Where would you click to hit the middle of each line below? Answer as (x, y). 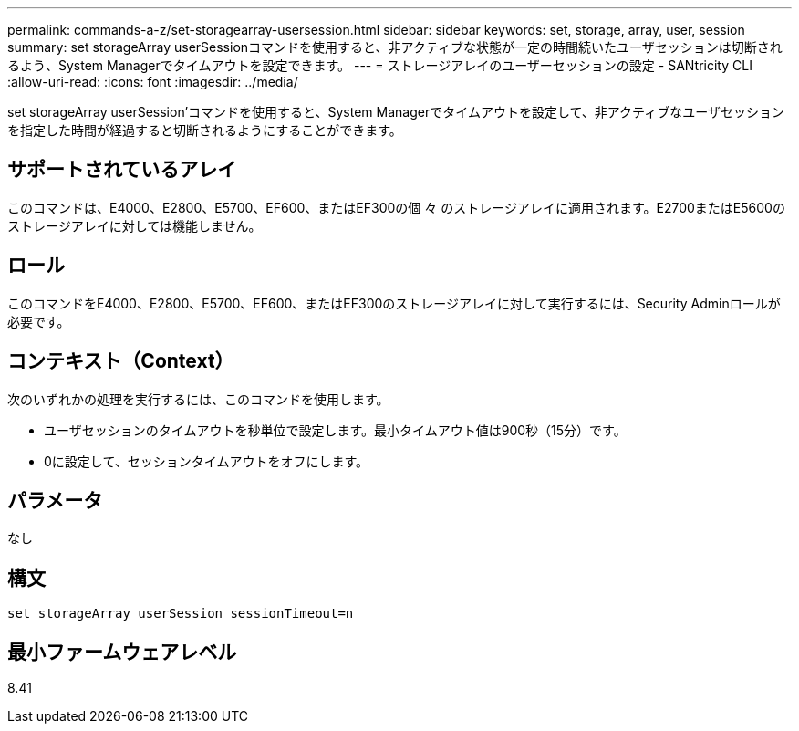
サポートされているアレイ (122, 170)
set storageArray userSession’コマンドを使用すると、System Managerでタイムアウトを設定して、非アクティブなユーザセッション (396, 112)
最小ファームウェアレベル (122, 652)
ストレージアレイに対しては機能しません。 (135, 225)
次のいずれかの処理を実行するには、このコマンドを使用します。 (198, 399)
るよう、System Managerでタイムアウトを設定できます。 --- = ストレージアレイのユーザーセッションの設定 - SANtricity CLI (380, 65)
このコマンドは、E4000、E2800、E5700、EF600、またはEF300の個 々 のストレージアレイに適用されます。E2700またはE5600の (396, 207)
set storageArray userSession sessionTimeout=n (181, 614)
